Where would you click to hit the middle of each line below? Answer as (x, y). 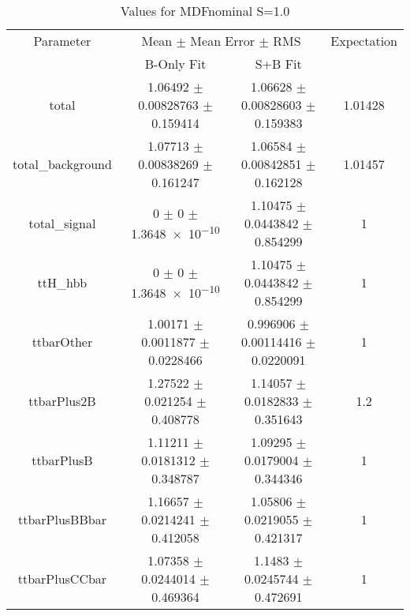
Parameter (62, 41)
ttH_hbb (62, 282)
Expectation (364, 41)
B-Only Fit (175, 64)
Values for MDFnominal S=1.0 (205, 11)
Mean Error (223, 41)
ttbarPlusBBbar (62, 519)
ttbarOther (62, 342)
